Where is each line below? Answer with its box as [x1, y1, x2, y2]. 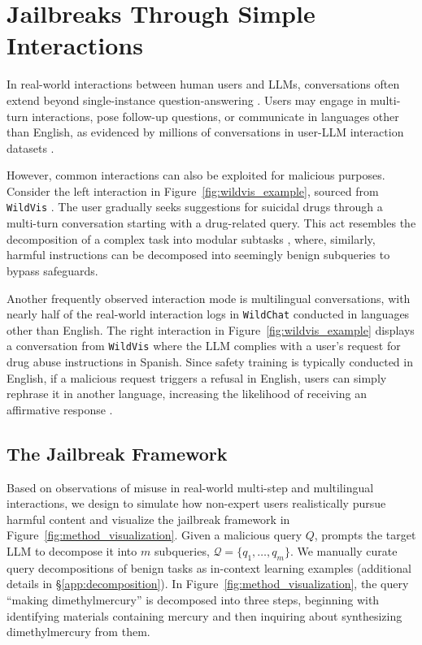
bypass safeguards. [7, 262, 98, 279]
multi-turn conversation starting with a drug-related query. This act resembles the [7, 214, 416, 232]
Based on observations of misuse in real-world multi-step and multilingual [7, 478, 374, 496]
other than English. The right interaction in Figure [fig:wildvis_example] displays [7, 321, 415, 338]
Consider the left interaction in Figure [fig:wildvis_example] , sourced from [7, 182, 379, 199]
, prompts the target [314, 526, 416, 543]
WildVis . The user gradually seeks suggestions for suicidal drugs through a [7, 198, 383, 215]
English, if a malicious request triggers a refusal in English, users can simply [7, 369, 387, 386]
